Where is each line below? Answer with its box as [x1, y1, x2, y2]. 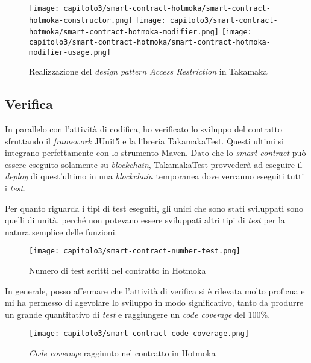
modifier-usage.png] [29, 48, 112, 57]
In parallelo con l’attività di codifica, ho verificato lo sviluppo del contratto [5, 123, 282, 135]
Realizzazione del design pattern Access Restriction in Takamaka [29, 65, 268, 78]
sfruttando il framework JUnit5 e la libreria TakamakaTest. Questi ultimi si [5, 134, 284, 147]
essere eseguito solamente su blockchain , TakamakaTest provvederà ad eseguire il [5, 158, 303, 170]
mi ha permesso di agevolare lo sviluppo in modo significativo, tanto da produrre [5, 296, 304, 309]
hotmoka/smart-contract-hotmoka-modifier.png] [29, 28, 219, 37]
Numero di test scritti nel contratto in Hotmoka [29, 264, 206, 277]
